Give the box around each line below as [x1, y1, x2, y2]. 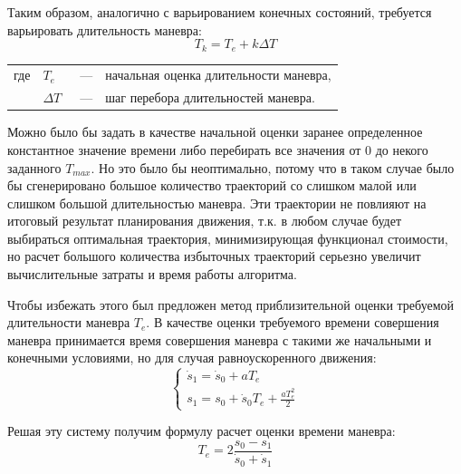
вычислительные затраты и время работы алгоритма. [7, 265, 297, 284]
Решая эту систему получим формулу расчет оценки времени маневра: [7, 421, 396, 440]
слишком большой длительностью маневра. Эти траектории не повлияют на [7, 193, 427, 212]
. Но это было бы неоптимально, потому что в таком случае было [91, 158, 455, 177]
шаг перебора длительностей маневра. [105, 88, 315, 107]
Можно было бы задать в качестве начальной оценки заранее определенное [7, 122, 423, 141]
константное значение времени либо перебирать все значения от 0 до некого [7, 140, 428, 159]
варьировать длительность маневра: [7, 20, 202, 39]
